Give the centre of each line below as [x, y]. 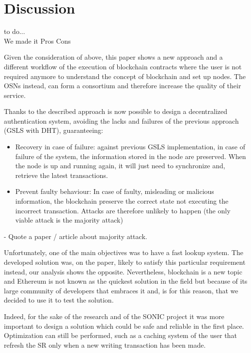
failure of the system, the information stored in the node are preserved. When [131, 156]
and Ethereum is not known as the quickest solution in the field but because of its [126, 281]
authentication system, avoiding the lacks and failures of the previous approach [121, 120]
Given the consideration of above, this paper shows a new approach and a [113, 57]
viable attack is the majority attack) [69, 220]
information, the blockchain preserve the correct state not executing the [122, 201]
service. [15, 95]
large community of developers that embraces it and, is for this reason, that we [121, 290]
